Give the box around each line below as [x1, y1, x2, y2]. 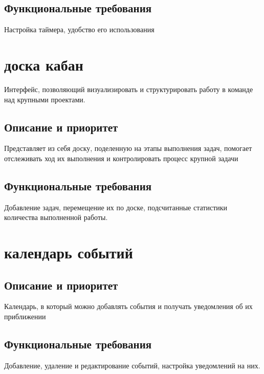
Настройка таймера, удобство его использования [4, 24, 155, 35]
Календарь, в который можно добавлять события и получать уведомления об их [4, 301, 253, 312]
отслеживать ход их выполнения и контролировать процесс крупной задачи [4, 152, 238, 163]
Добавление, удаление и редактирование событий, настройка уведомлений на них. [4, 360, 260, 370]
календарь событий [4, 242, 133, 263]
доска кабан [4, 54, 83, 75]
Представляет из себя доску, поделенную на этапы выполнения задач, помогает [4, 143, 252, 153]
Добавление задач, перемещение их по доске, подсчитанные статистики [4, 202, 228, 212]
